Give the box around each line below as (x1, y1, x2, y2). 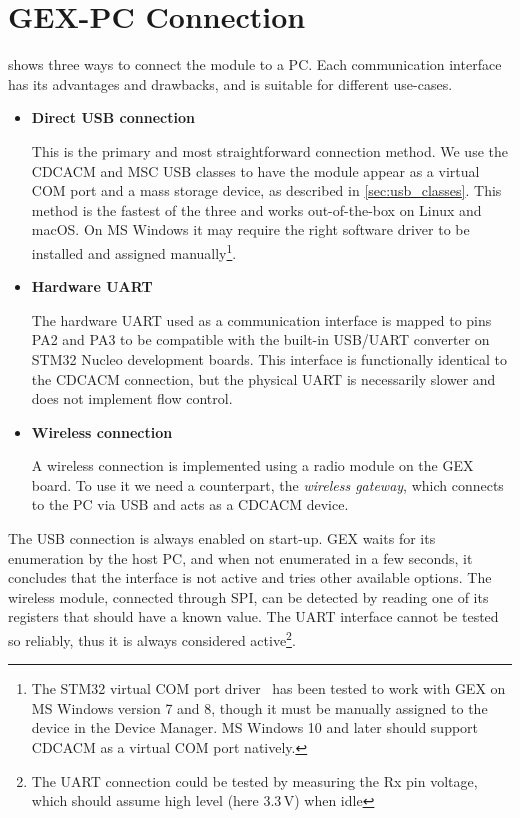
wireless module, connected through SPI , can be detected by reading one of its (8, 586, 489, 607)
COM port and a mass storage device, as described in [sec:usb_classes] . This (31, 180, 502, 201)
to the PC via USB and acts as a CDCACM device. (31, 494, 349, 515)
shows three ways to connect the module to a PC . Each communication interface (8, 54, 502, 75)
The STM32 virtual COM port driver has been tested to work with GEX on (31, 678, 506, 699)
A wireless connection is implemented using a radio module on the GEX (31, 455, 474, 476)
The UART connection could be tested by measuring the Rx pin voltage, (31, 770, 478, 791)
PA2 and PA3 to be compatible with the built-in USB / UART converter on (31, 329, 490, 350)
